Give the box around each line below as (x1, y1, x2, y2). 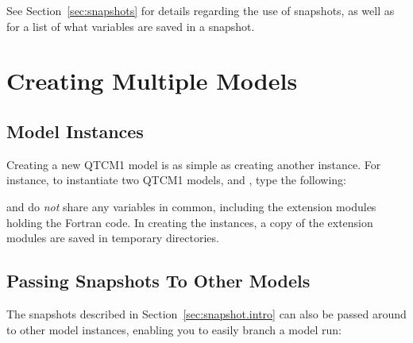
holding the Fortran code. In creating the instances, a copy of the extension (6, 214, 373, 230)
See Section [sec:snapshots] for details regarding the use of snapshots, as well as (6, 2, 395, 18)
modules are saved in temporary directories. (6, 229, 219, 246)
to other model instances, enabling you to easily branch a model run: (6, 321, 342, 337)
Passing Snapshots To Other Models (6, 268, 311, 293)
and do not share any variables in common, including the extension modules (6, 198, 376, 214)
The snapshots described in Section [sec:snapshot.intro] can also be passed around (6, 305, 407, 322)
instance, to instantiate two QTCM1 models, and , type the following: (6, 171, 347, 188)
